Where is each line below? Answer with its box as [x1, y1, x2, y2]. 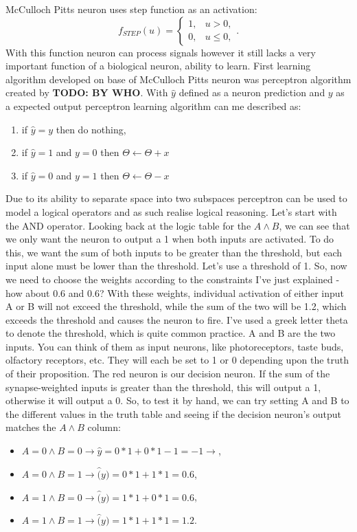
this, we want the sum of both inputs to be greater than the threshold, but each [5, 245, 343, 259]
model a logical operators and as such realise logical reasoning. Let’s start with [5, 204, 337, 219]
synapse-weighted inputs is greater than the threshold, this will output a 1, [5, 379, 321, 394]
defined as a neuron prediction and [178, 85, 325, 100]
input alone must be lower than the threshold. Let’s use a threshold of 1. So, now [5, 258, 347, 273]
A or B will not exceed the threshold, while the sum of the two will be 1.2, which [5, 299, 347, 313]
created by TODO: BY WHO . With [5, 85, 168, 100]
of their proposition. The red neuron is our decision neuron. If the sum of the [5, 366, 330, 381]
